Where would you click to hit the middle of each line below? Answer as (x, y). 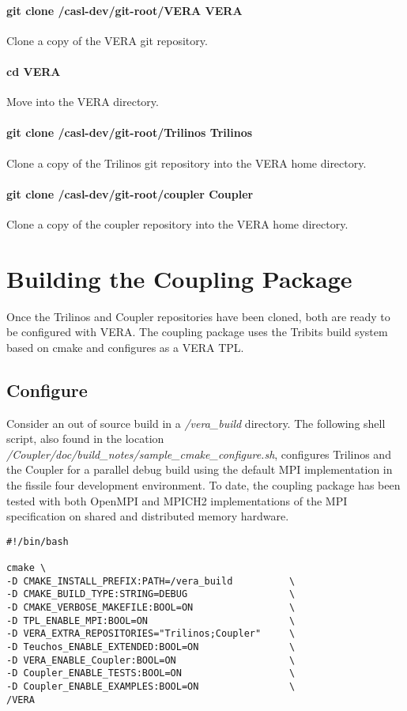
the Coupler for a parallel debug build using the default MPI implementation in (200, 469)
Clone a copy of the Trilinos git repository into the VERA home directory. (187, 163)
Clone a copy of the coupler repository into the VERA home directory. (177, 223)
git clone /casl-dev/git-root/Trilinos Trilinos (130, 132)
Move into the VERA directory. (83, 102)
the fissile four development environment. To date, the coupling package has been (203, 485)
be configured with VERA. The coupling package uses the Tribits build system (197, 332)
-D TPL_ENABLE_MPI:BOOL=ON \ (151, 620)
